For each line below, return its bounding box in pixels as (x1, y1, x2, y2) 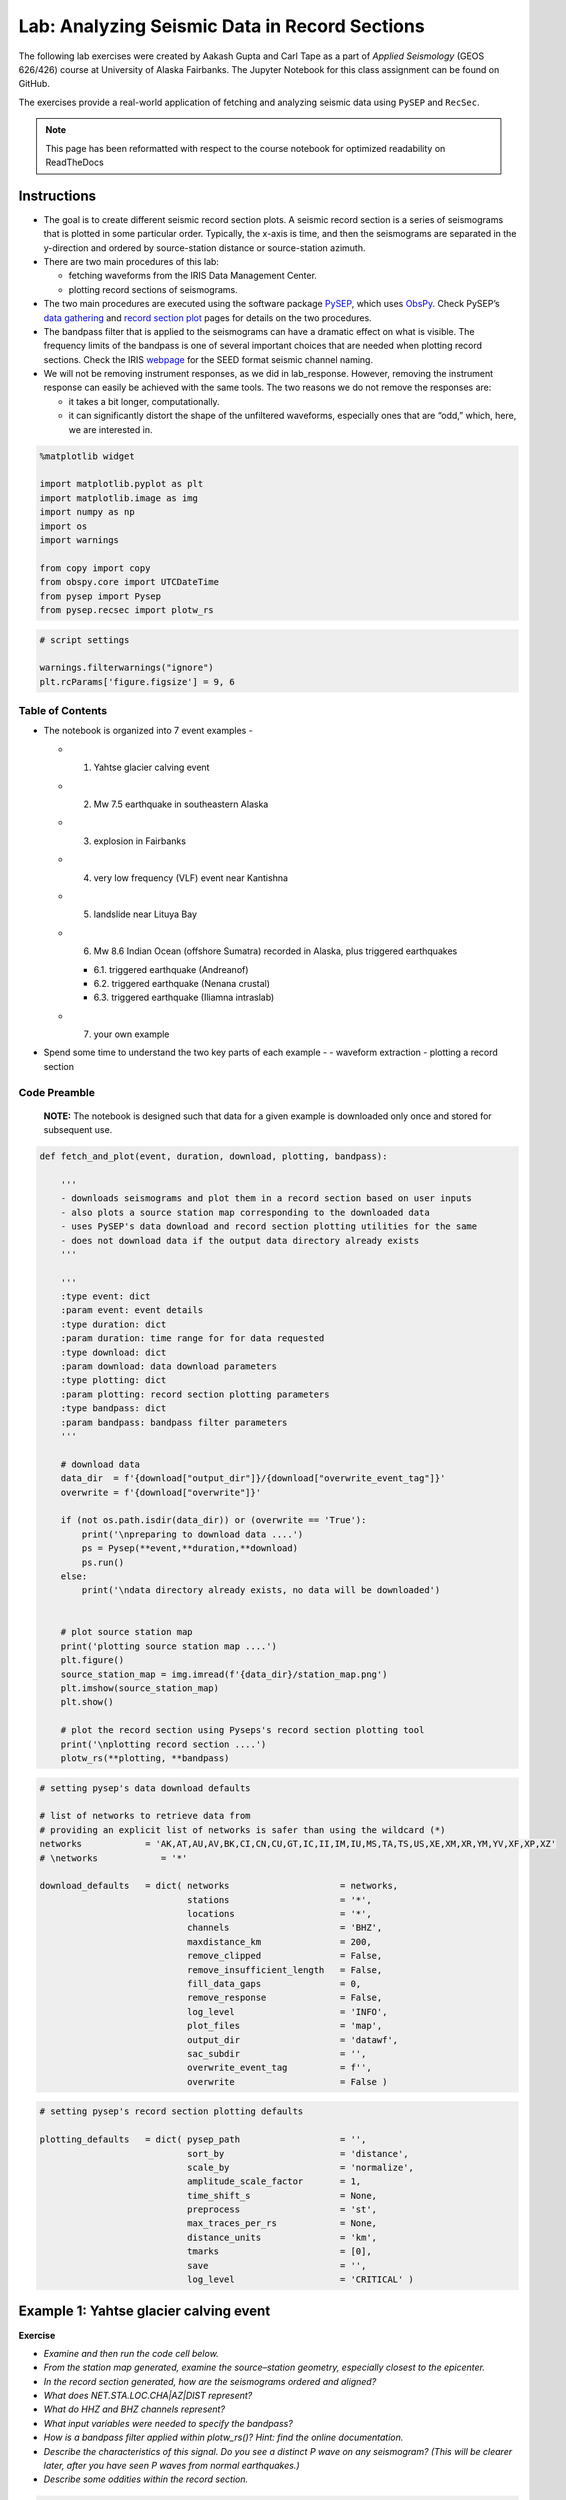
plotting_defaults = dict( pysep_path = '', (39, 2134, 367, 2145)
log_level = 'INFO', (186, 2006, 388, 2017)
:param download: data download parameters (60, 1361, 277, 1372)
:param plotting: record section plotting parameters (60, 1388, 330, 1400)
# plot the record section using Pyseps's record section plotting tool (60, 1725, 425, 1736)
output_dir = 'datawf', (186, 2034, 399, 2045)
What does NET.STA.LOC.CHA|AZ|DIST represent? (43, 2390, 253, 2402)
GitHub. (18, 78, 50, 90)
